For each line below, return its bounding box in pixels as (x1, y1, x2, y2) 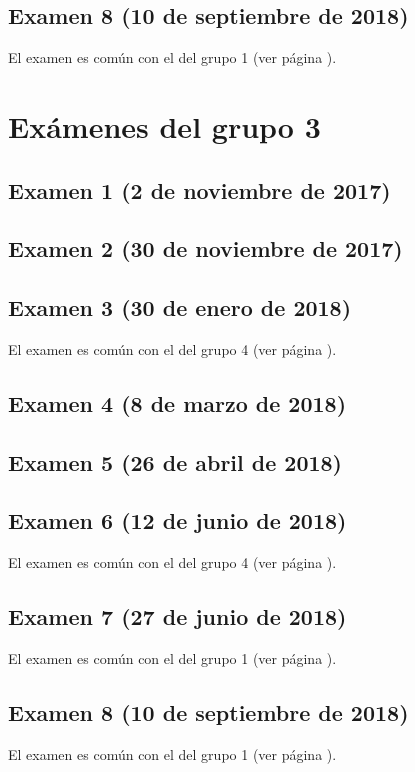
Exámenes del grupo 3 (8, 105, 321, 146)
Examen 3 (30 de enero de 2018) (8, 292, 352, 323)
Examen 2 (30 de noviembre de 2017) (8, 233, 403, 264)
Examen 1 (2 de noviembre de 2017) (8, 174, 391, 205)
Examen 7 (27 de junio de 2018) (8, 601, 347, 632)
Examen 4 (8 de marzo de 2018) (8, 387, 347, 418)
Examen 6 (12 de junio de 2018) (8, 505, 347, 536)
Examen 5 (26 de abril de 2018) (8, 446, 343, 477)
